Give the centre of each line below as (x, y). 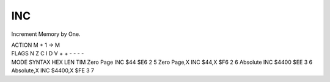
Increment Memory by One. (46, 34)
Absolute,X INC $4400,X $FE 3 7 (53, 70)
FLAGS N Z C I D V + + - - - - (48, 53)
